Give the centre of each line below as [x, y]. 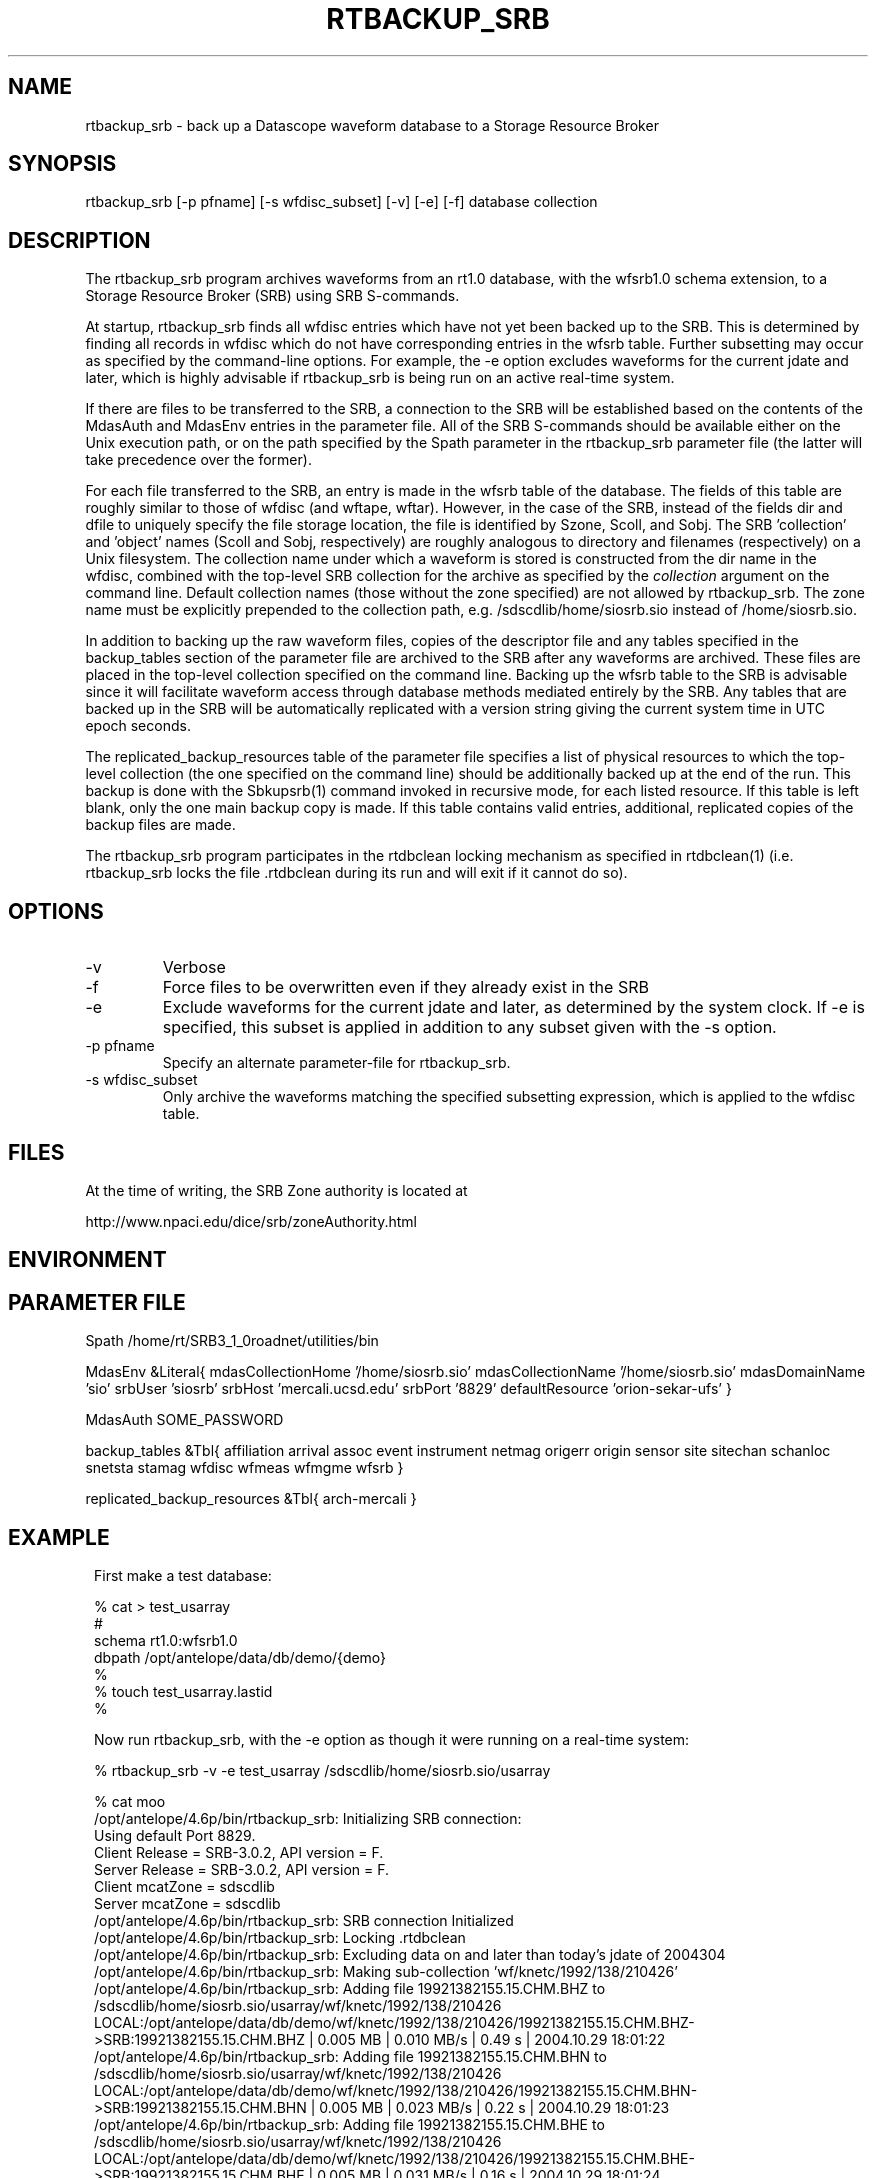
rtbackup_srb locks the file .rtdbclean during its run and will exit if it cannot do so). [356, 873]
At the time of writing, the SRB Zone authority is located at [276, 1190]
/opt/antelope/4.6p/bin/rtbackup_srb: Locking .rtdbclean [280, 1938]
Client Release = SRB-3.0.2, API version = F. [239, 1853]
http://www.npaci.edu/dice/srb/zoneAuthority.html [251, 1221]
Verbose [194, 967]
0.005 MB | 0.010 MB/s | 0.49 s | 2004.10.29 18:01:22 [491, 2040]
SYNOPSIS [62, 164]
